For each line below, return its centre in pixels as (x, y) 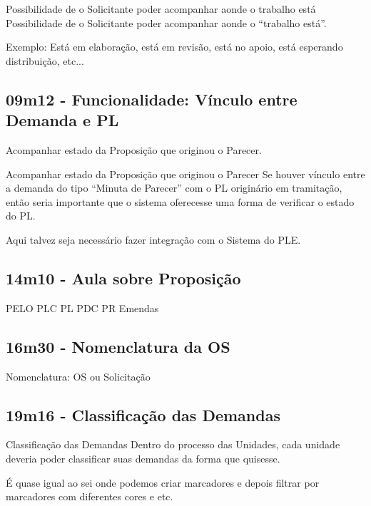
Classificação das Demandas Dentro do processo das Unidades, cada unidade (173, 444)
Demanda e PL (62, 120)
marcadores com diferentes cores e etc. (90, 496)
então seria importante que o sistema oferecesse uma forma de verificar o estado (180, 201)
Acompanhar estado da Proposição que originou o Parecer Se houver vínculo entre (185, 174)
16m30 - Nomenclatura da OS (118, 346)
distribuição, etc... (45, 60)
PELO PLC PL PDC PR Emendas (82, 308)
